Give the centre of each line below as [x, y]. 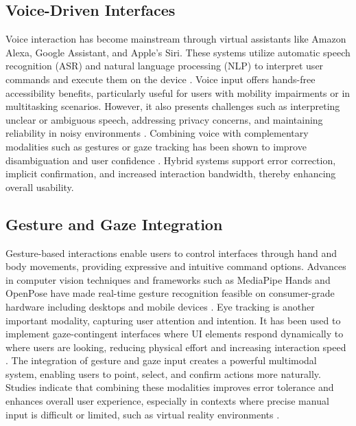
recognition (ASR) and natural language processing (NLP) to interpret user [165, 66]
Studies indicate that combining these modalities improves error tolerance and [170, 387]
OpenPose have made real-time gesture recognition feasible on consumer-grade [170, 293]
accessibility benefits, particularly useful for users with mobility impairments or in [178, 92]
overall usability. [40, 187]
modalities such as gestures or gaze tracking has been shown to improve [156, 146]
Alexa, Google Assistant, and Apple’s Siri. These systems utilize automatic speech [178, 52]
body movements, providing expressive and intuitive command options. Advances [176, 266]
